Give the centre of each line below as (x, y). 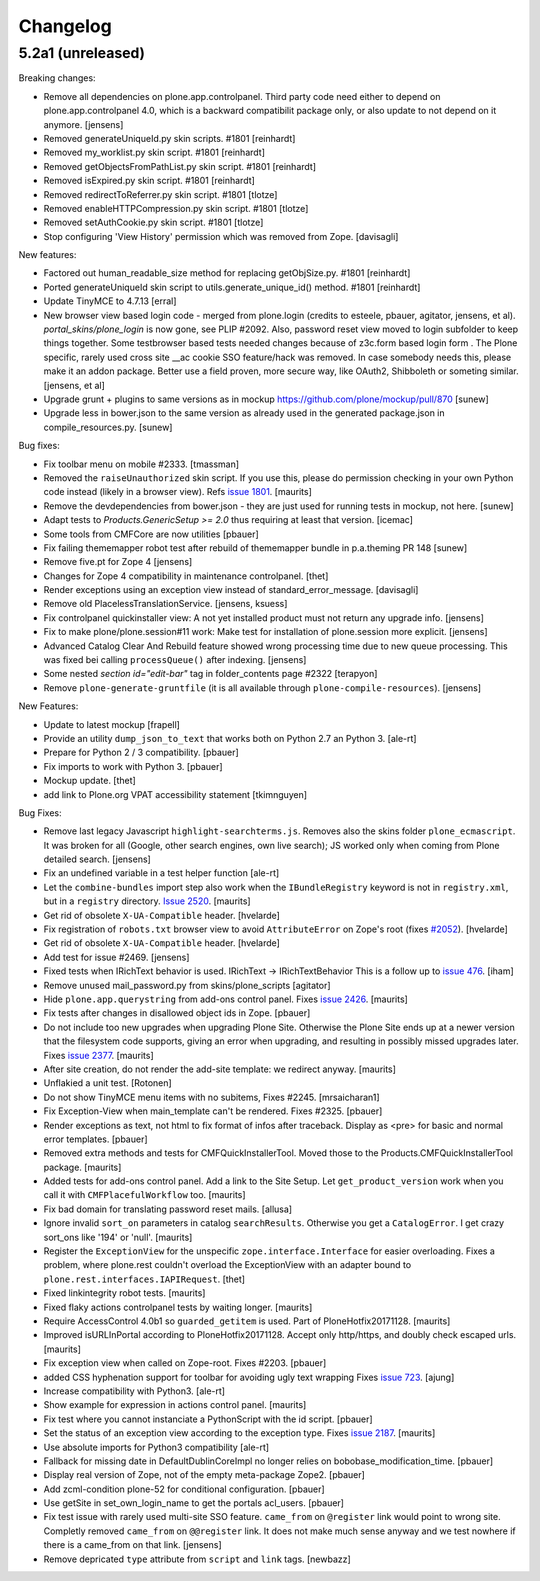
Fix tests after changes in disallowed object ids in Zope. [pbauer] (177, 1013)
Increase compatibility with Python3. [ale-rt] (134, 1391)
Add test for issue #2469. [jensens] (116, 957)
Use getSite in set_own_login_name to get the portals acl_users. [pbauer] (194, 1503)
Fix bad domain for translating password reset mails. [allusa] (168, 1209)
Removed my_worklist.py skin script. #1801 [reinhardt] (154, 152)
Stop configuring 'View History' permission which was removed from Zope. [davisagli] (221, 236)
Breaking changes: (57, 78)
